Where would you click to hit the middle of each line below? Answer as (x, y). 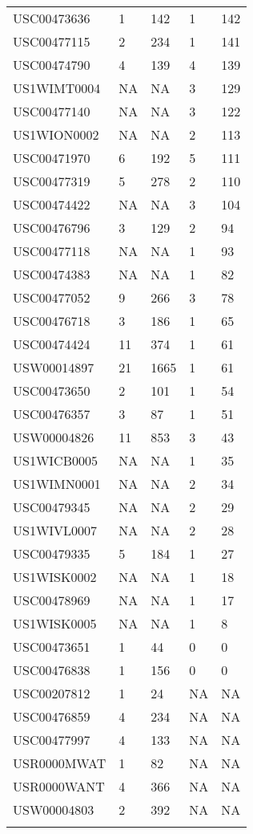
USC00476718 (52, 321)
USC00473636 (52, 18)
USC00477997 (52, 740)
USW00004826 (54, 437)
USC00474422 (52, 204)
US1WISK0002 (55, 577)
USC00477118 (52, 251)
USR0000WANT (59, 786)
